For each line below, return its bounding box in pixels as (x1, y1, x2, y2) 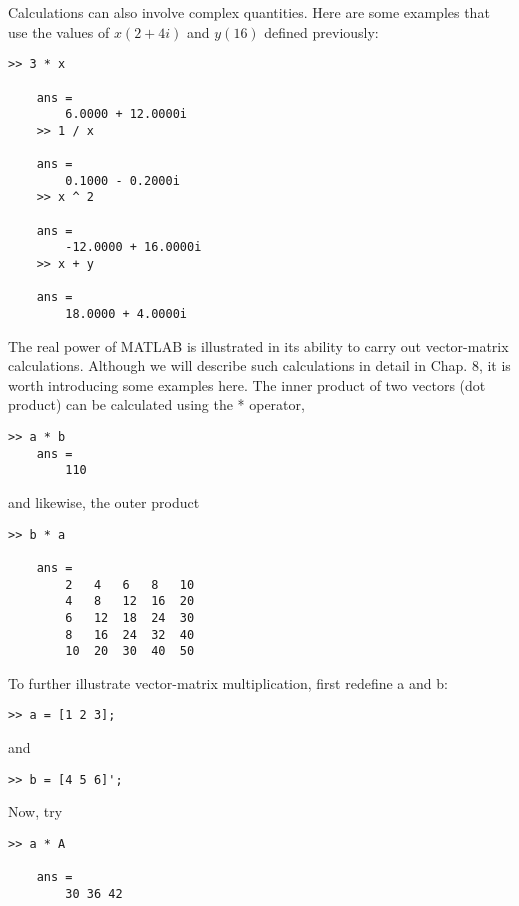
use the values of (8, 21, 110, 42)
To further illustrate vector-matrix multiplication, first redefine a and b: (8, 672, 448, 693)
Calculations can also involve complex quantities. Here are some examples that (8, 2, 490, 22)
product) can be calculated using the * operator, (8, 394, 305, 415)
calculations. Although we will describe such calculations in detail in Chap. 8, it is (8, 355, 511, 376)
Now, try (8, 801, 63, 822)
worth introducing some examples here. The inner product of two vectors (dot (8, 374, 486, 395)
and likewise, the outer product (8, 492, 200, 513)
